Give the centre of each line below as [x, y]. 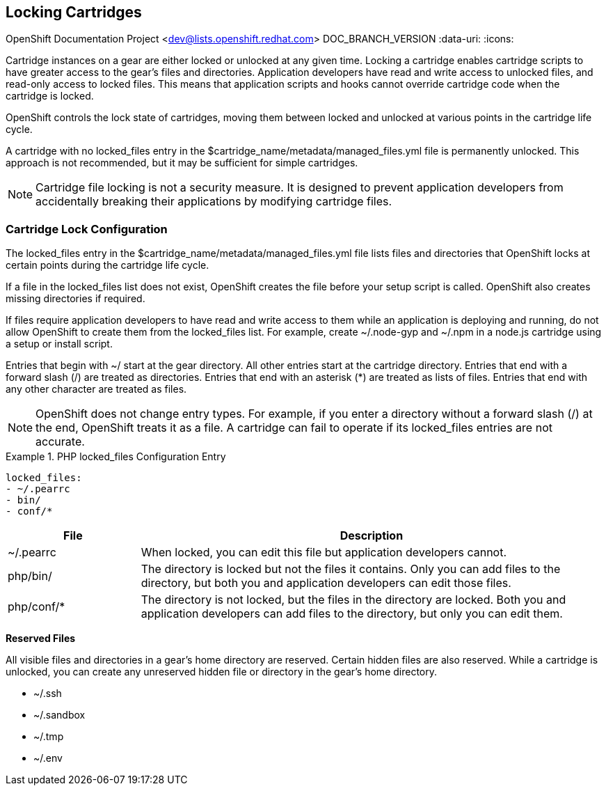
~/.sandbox [59, 715]
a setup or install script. [59, 344]
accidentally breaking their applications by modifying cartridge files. [214, 202]
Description [372, 536]
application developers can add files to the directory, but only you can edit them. [352, 614]
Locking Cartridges [74, 12]
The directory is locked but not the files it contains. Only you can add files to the [351, 569]
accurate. [60, 442]
